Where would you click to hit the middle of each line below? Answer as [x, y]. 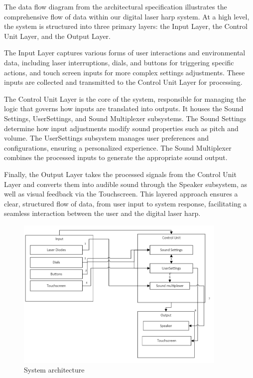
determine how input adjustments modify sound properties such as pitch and [121, 128]
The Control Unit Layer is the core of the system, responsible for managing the [125, 98]
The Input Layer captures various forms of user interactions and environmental [125, 53]
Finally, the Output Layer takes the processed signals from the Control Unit [120, 174]
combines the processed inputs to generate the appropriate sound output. [116, 157]
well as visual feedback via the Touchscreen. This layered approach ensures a [121, 194]
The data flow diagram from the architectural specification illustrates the [116, 6]
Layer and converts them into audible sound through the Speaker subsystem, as [126, 184]
